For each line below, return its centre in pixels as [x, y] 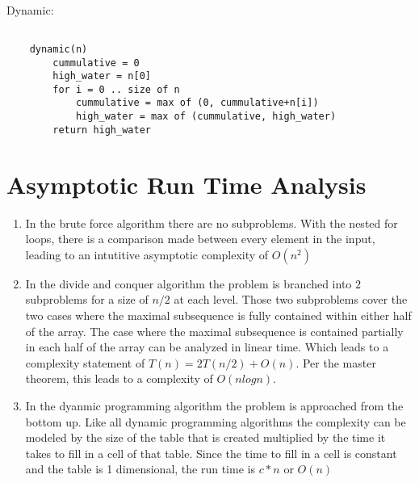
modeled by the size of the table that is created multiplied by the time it [205, 437]
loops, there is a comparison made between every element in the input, [200, 239]
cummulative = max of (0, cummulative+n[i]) [197, 103]
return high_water [102, 130]
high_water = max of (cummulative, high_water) [206, 117]
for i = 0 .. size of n [116, 89]
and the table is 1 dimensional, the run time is [140, 469]
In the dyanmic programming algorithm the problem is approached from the [214, 405]
